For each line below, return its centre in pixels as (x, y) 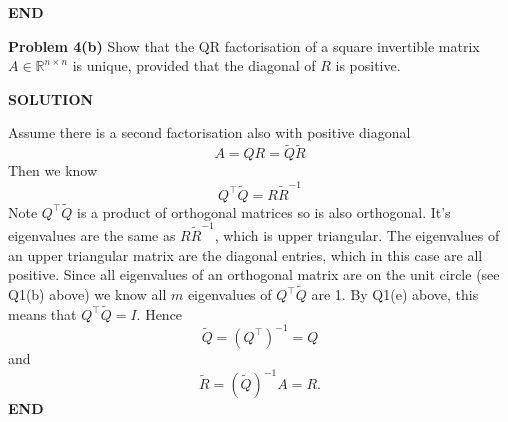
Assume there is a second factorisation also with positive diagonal (209, 132)
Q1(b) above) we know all (87, 294)
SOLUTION (51, 98)
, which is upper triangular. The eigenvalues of (357, 235)
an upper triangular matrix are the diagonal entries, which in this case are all (245, 254)
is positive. (368, 65)
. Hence (159, 313)
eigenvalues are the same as (92, 235)
